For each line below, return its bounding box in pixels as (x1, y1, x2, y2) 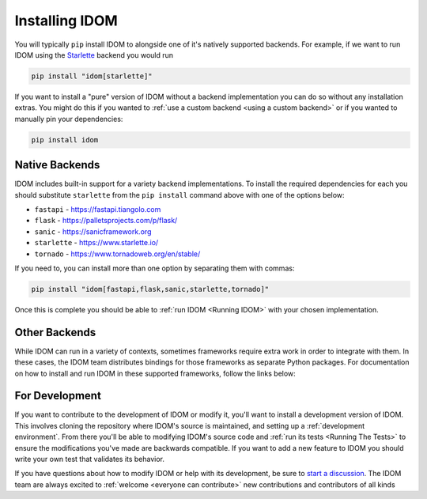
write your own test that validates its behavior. (14, 455, 165, 464)
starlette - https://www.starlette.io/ (34, 238, 159, 248)
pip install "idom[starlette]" (31, 71, 153, 81)
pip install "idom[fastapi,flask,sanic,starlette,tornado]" (31, 285, 270, 293)
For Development (14, 389, 102, 403)
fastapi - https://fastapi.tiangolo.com (34, 204, 161, 214)
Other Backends (14, 325, 96, 339)
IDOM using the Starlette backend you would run (14, 50, 174, 59)
